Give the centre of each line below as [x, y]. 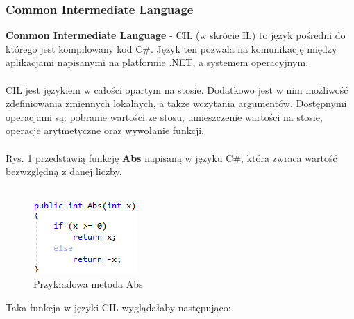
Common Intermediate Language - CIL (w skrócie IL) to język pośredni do [176, 35]
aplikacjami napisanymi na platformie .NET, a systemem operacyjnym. [157, 62]
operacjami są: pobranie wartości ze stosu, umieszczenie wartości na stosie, [164, 116]
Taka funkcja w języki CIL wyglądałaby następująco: [118, 307]
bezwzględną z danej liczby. [64, 171]
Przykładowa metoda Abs [88, 283]
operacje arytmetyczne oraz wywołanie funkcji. [105, 130]
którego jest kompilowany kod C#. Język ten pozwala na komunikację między [171, 48]
